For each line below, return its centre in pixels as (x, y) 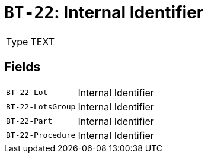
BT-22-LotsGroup (41, 107)
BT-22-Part (29, 121)
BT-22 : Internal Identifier (104, 12)
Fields (23, 67)
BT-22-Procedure (41, 135)
